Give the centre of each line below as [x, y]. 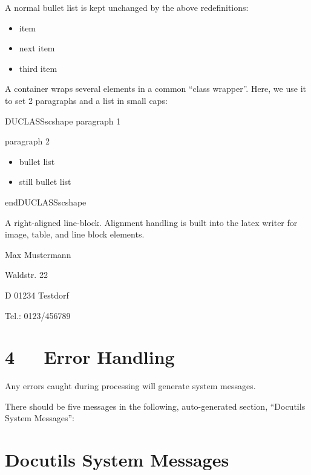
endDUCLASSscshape [46, 202]
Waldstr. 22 [26, 275]
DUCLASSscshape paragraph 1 [63, 121]
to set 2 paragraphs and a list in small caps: [86, 100]
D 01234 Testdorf [37, 295]
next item [37, 48]
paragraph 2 [27, 141]
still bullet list [45, 182]
